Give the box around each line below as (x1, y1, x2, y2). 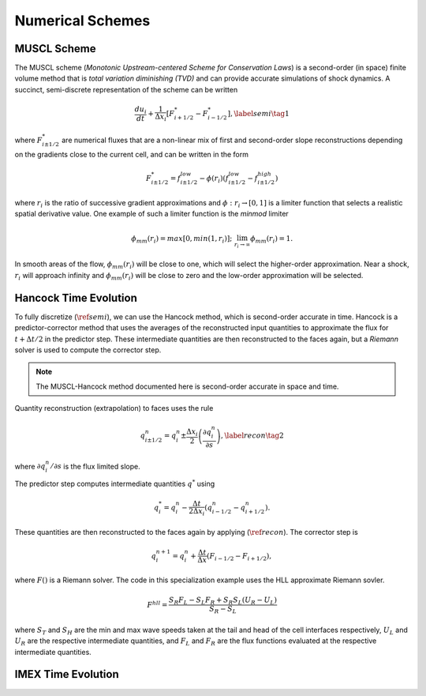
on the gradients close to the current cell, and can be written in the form (14, 150, 248, 160)
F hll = (147, 599, 168, 609)
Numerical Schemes (14, 12, 151, 29)
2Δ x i (189, 506, 205, 517)
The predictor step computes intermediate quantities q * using (14, 478, 215, 489)
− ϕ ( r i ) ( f (199, 174, 229, 185)
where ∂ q (14, 461, 47, 471)
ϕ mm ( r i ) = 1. (249, 234, 293, 245)
